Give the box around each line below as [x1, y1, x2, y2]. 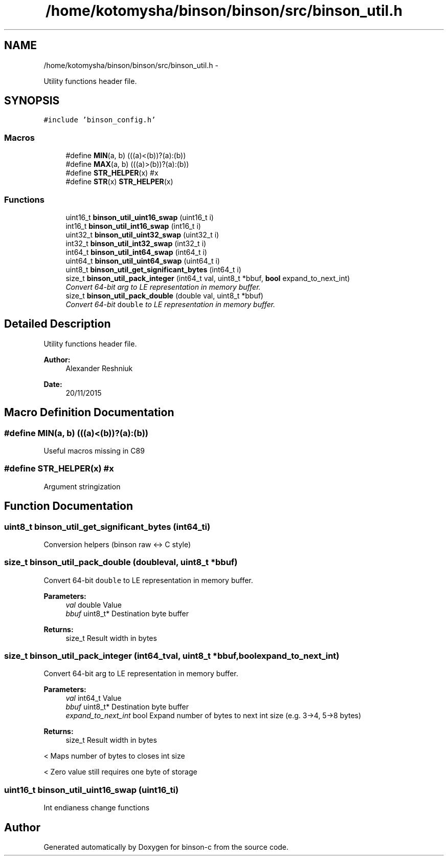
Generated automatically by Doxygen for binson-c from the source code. [43, 843, 289, 852]
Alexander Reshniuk [65, 363, 133, 373]
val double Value [65, 600, 122, 609]
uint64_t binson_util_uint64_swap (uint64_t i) [65, 256, 220, 265]
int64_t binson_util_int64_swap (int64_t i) [65, 247, 207, 256]
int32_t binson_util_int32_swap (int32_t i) [65, 239, 207, 248]
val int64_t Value [65, 694, 122, 703]
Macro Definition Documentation [4, 406, 174, 419]
